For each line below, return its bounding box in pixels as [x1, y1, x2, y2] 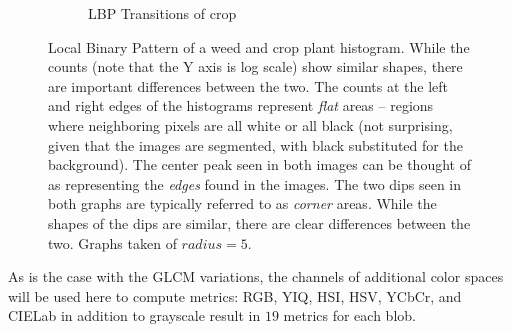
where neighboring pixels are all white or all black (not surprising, [48, 114, 453, 135]
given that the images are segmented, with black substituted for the [48, 134, 463, 155]
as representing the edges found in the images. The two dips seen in [48, 173, 462, 194]
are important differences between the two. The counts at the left [48, 75, 448, 96]
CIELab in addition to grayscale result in [8, 305, 261, 326]
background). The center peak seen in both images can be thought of [48, 154, 471, 175]
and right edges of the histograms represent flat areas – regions [48, 95, 434, 116]
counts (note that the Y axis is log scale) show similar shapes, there [48, 56, 463, 77]
